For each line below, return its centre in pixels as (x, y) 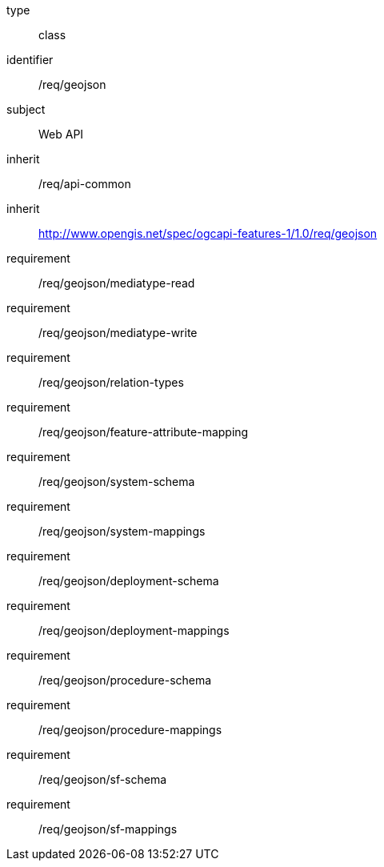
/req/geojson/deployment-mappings (134, 630)
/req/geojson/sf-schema (103, 779)
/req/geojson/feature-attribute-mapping (144, 432)
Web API (61, 134)
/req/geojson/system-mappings (122, 531)
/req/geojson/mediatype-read (117, 283)
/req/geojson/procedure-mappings (130, 730)
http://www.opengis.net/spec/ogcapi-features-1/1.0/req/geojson (208, 233)
